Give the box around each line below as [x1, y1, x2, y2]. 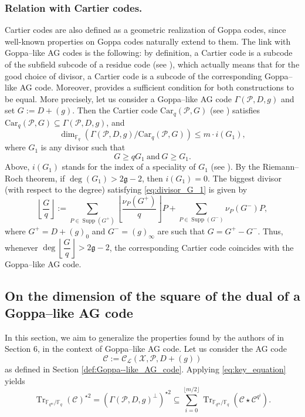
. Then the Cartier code [72, 104, 158, 116]
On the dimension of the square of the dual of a [5, 286, 300, 304]
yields [5, 374, 25, 386]
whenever [5, 241, 38, 253]
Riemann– [262, 160, 299, 173]
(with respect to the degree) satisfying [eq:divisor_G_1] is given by [5, 183, 248, 196]
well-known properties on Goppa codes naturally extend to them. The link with [5, 35, 291, 47]
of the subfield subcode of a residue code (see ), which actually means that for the [5, 58, 300, 70]
